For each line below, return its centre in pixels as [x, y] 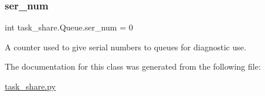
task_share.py [30, 86]
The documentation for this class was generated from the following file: [133, 66]
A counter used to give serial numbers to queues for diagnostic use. [126, 47]
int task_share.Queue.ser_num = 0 [69, 27]
